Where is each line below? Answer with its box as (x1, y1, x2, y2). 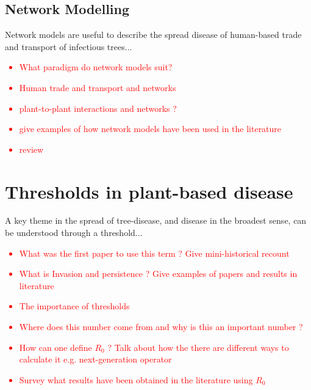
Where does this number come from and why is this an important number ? (19, 320, 303, 333)
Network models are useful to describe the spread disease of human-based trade (5, 28, 302, 41)
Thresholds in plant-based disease (5, 178, 293, 204)
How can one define (19, 340, 92, 353)
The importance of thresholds (19, 300, 130, 312)
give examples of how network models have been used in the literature (19, 122, 282, 135)
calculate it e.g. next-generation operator (19, 353, 172, 366)
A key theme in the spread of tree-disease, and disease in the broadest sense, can (5, 214, 307, 227)
